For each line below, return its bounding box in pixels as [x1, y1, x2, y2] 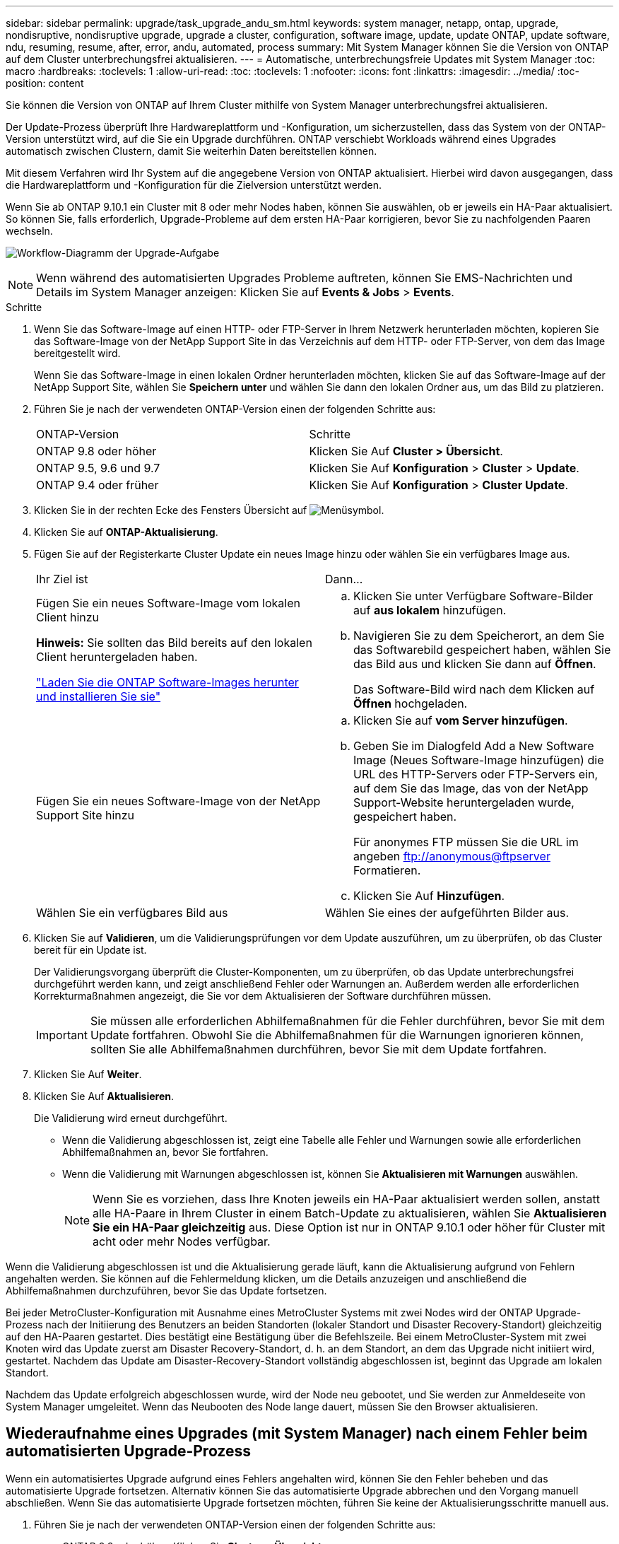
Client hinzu [36, 610, 100, 624]
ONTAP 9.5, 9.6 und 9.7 [36, 461, 160, 475]
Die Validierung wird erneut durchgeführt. [34, 1112, 228, 1124]
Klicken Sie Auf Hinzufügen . [353, 889, 505, 903]
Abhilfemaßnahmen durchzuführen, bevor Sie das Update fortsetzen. [6, 1285, 327, 1297]
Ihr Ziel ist [36, 572, 88, 586]
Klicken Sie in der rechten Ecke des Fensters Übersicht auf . [34, 504, 384, 516]
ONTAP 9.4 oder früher [36, 478, 159, 492]
